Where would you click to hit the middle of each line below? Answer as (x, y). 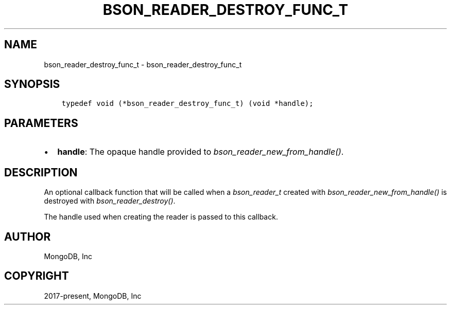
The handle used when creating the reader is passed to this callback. (161, 217)
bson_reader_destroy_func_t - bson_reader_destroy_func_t (143, 64)
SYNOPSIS (32, 84)
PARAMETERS (41, 123)
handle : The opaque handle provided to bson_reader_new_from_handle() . (201, 152)
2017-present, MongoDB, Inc (93, 296)
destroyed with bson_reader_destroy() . (110, 201)
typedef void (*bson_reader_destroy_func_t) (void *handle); (187, 104)
